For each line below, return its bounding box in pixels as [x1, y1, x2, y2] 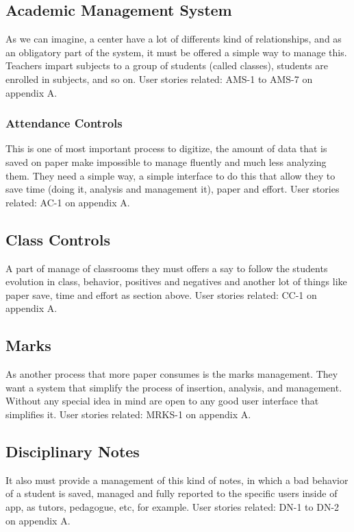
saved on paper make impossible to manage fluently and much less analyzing [5, 154, 327, 169]
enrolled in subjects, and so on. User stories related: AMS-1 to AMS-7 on [5, 71, 313, 86]
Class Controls [5, 228, 110, 250]
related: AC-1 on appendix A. [5, 195, 130, 209]
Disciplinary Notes [5, 440, 140, 461]
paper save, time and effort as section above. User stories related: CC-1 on [5, 287, 317, 302]
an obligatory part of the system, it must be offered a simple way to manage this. [5, 45, 347, 59]
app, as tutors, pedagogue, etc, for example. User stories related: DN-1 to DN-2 [5, 499, 340, 513]
